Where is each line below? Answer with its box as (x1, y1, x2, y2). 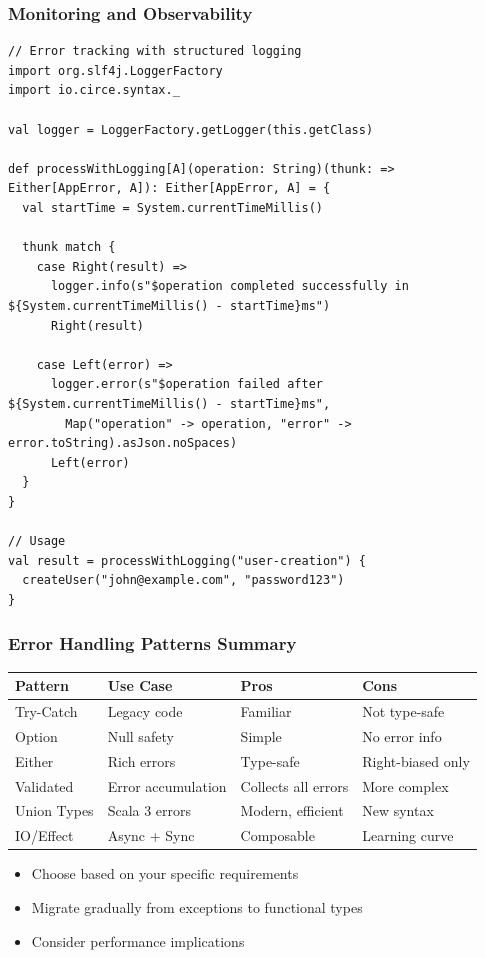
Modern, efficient (240, 800, 344, 821)
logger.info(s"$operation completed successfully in (50, 279, 409, 294)
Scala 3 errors (107, 800, 192, 821)
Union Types (15, 800, 94, 821)
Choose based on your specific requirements (31, 863, 299, 884)
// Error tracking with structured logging (8, 44, 302, 59)
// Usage (8, 534, 66, 549)
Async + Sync (107, 825, 195, 846)
